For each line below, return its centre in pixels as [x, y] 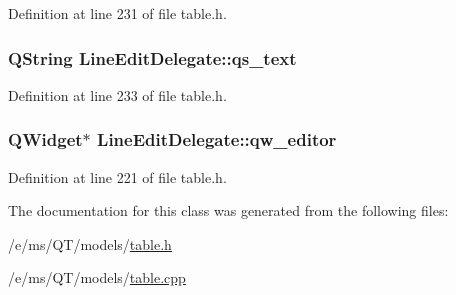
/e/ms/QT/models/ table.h [90, 243]
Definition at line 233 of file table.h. [117, 94]
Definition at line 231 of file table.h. [117, 13]
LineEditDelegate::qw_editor [217, 139]
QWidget [45, 139]
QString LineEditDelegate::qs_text [152, 57]
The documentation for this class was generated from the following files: [228, 210]
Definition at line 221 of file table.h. [117, 176]
